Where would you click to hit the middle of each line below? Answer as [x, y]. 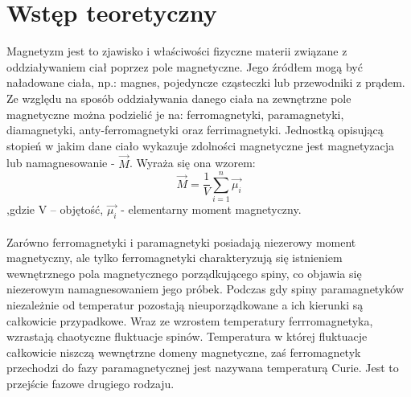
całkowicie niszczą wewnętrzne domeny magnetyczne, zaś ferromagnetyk [184, 352]
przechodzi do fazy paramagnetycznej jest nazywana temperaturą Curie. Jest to [203, 368]
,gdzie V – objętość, [55, 209]
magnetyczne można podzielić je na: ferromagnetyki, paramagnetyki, [175, 114]
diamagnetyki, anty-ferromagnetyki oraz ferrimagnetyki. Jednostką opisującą [195, 130]
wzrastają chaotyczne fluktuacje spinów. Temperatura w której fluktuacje [187, 336]
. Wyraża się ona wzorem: [192, 163]
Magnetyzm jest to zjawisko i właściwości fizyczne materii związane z [177, 51]
